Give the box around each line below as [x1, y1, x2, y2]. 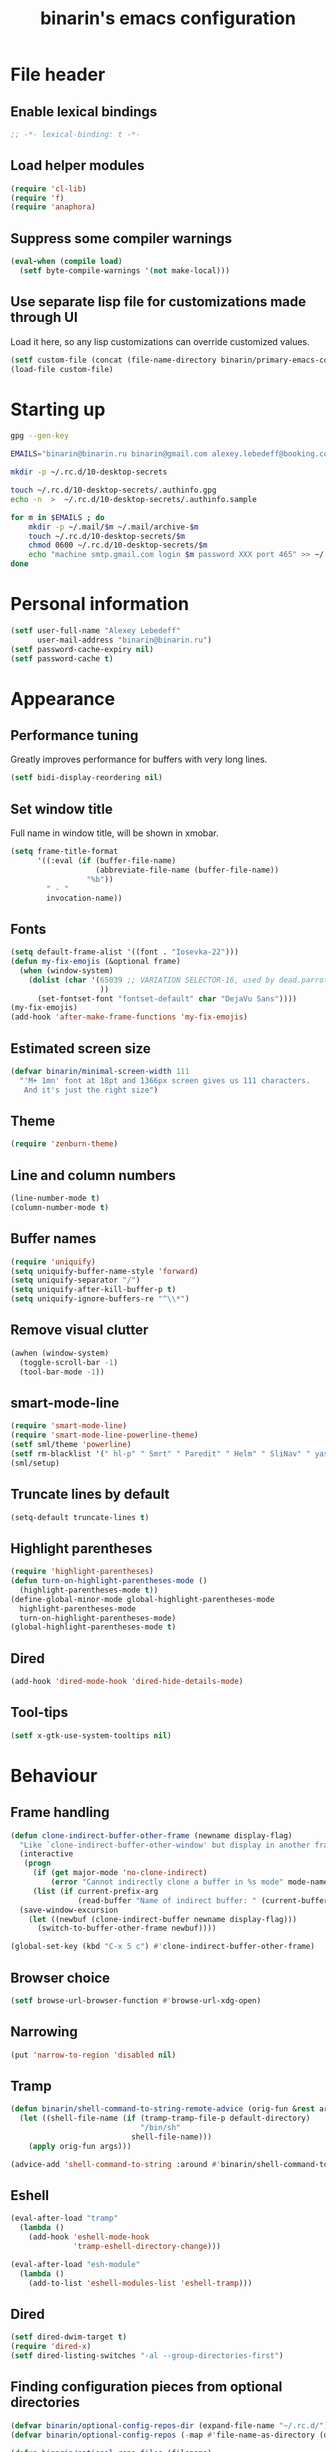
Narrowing [10, 2023, 78, 2041]
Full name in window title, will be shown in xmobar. [10, 827, 219, 839]
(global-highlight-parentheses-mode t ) [10, 1622, 177, 1632]
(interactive [19, 1849, 74, 1859]
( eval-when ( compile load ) [10, 257, 123, 267]
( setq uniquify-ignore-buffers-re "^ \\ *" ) [10, 1294, 190, 1304]
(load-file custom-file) [10, 364, 114, 374]
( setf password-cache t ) [10, 653, 114, 664]
